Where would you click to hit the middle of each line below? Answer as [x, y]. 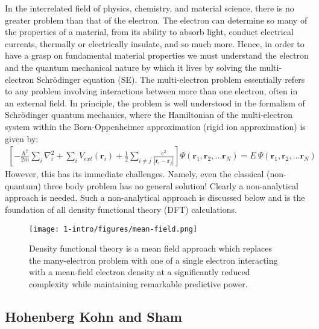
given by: [22, 138]
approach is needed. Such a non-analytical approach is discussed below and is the [155, 197]
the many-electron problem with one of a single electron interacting [153, 260]
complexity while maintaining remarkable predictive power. [138, 283]
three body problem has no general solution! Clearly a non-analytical [171, 185]
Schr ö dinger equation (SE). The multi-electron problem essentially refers [171, 79]
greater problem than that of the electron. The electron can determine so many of [156, 20]
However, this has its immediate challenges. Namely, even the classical [134, 174]
